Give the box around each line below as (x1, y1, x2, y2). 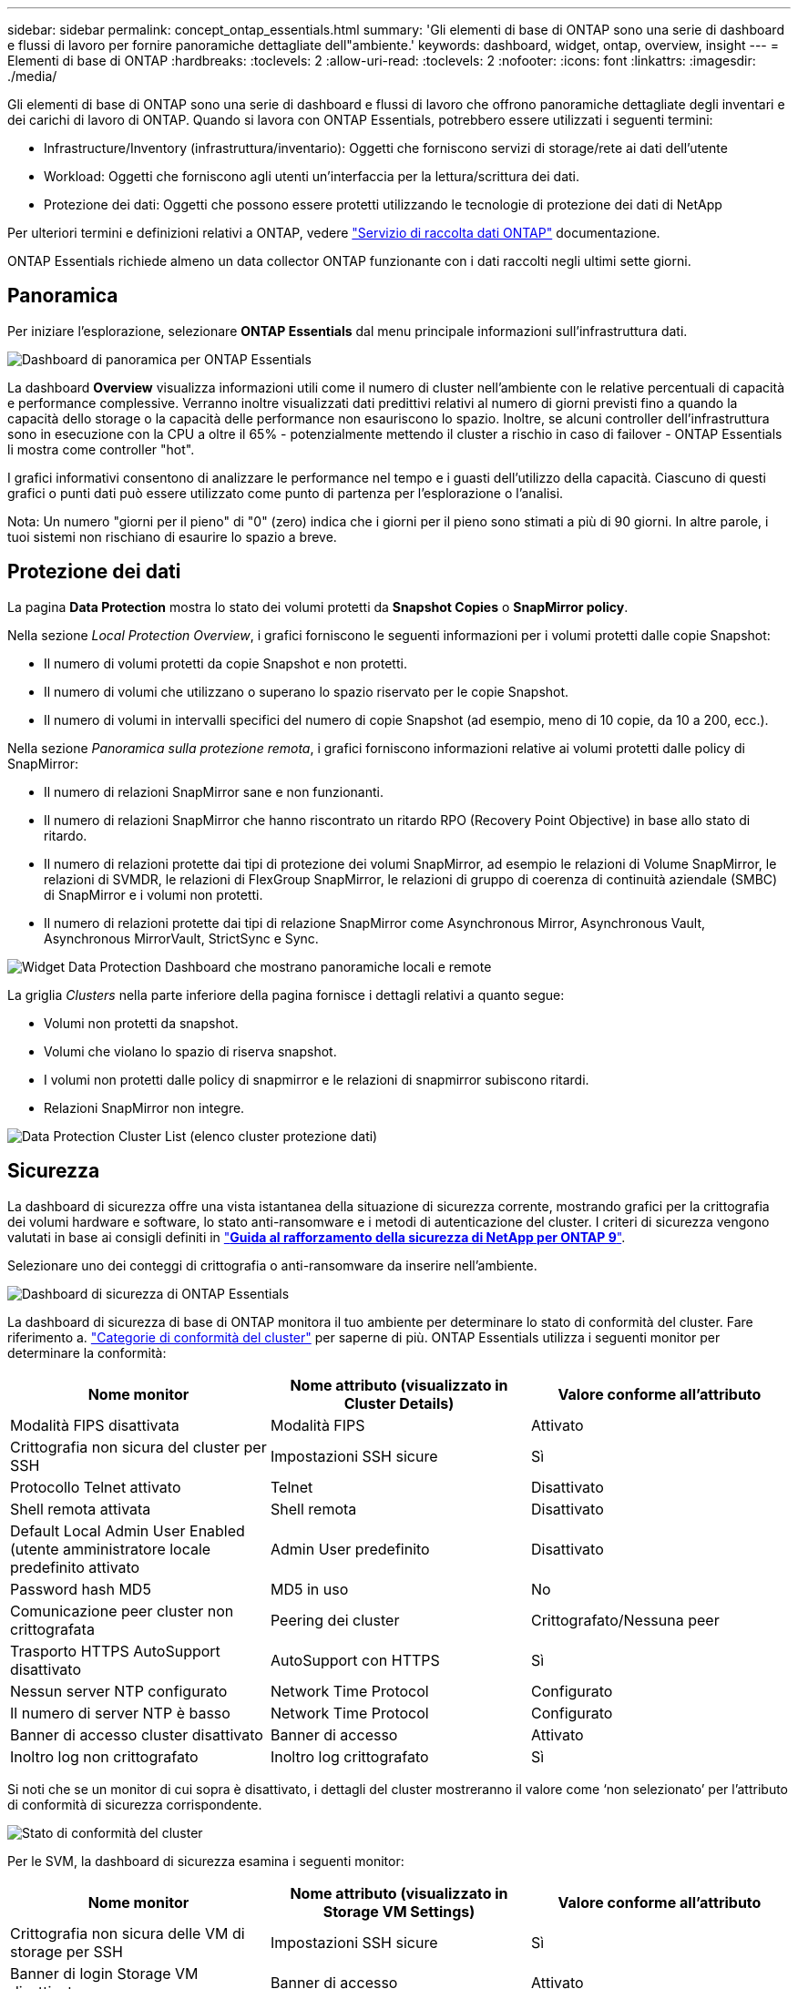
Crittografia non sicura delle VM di (10, 1923, 245, 1943)
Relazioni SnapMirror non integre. (44, 1099, 245, 1116)
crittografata (10, 1619, 95, 1638)
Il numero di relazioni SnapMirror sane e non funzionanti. (44, 783, 384, 800)
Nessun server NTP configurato (10, 1681, 228, 1700)
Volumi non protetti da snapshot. (44, 1015, 239, 1031)
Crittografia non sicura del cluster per (10, 1437, 267, 1456)
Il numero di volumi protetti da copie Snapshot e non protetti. (44, 655, 407, 671)
